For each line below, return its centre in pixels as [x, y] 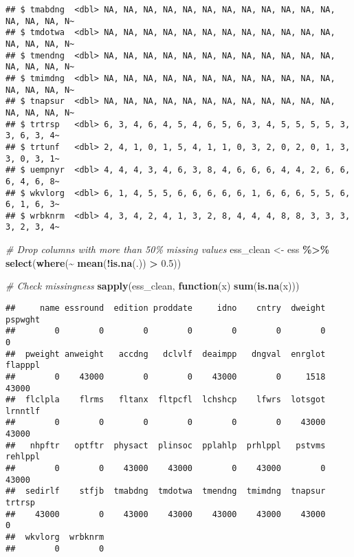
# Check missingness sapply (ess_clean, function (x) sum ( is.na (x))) [153, 286]
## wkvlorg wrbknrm [55, 537]
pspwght [23, 319]
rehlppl [23, 457]
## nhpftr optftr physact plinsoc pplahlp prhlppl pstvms [166, 445]
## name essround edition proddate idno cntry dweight [166, 308]
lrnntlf [23, 411]
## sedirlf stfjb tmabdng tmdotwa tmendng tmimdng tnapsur [166, 491]
